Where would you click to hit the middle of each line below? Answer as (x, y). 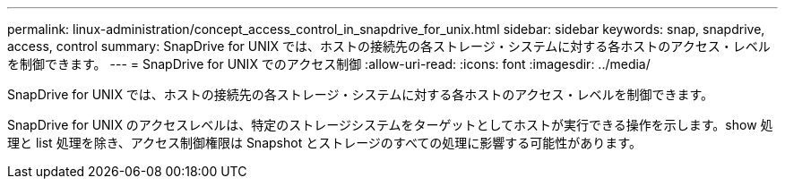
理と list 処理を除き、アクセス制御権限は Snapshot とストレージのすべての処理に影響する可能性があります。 (324, 143)
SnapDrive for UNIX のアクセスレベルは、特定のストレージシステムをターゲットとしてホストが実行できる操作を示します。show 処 (390, 125)
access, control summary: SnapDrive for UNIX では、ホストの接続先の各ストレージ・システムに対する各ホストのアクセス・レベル (389, 46)
